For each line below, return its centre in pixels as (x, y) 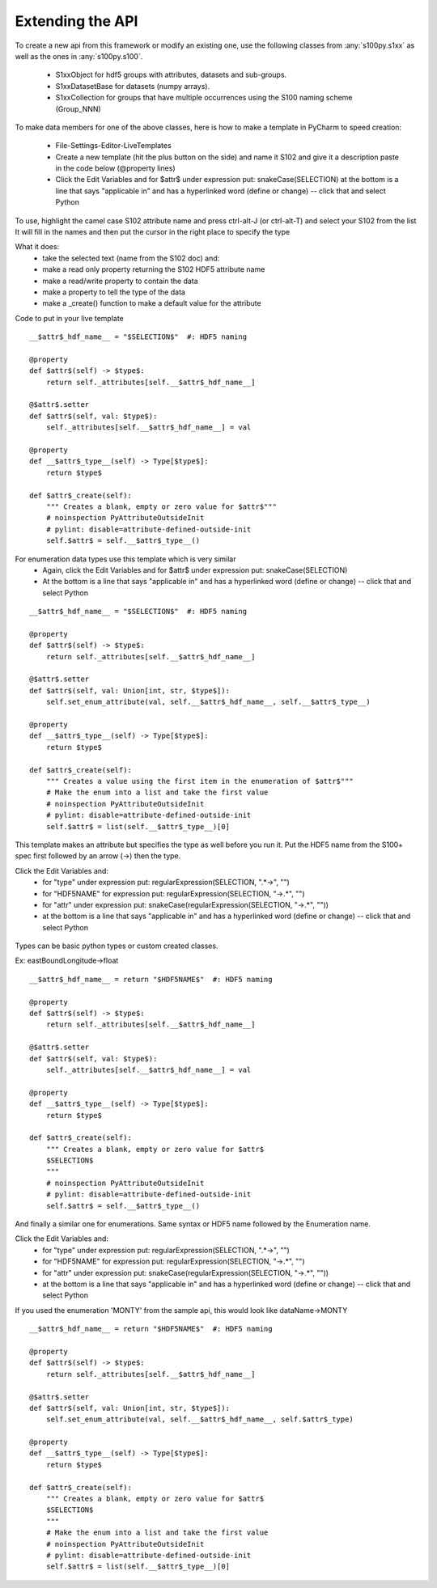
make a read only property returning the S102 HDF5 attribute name (154, 269)
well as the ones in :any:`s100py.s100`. (79, 56)
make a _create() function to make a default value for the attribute (152, 303)
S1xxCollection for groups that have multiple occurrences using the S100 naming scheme (204, 98)
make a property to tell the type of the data (114, 292)
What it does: (37, 247)
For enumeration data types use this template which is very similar (125, 559)
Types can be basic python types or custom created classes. (117, 946)
